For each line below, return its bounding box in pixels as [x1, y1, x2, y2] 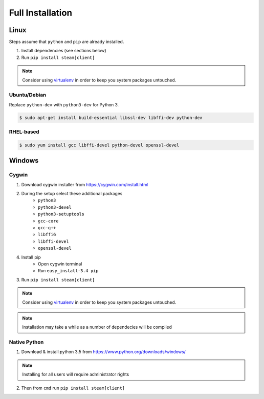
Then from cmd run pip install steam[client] [21, 385, 125, 391]
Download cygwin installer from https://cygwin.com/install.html [21, 181, 149, 187]
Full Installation [9, 7, 73, 18]
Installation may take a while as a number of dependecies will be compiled [22, 324, 172, 330]
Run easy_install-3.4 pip [38, 268, 99, 274]
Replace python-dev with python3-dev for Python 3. [9, 101, 119, 107]
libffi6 [38, 232, 56, 238]
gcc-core [38, 218, 59, 224]
